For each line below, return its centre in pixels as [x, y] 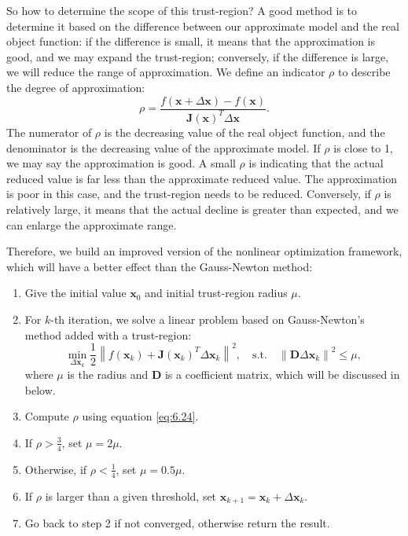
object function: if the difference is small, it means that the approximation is [191, 41]
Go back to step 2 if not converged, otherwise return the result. [177, 523]
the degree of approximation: [76, 87]
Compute [47, 416]
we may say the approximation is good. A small [121, 163]
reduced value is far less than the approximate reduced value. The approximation [202, 178]
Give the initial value [75, 293]
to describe [364, 72]
